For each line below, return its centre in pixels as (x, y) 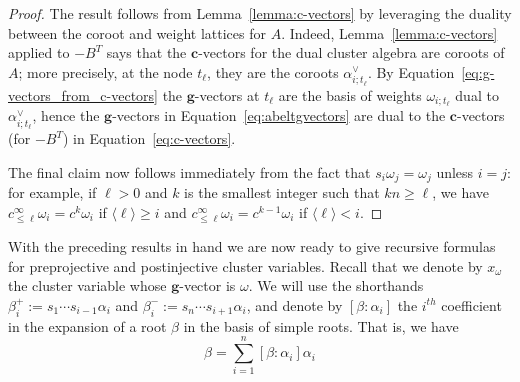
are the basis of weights (350, 94)
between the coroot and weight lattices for (137, 32)
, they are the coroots (273, 71)
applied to (39, 52)
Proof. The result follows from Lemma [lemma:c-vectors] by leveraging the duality (260, 13)
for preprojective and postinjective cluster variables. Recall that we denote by (245, 265)
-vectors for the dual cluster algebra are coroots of (351, 52)
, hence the (66, 115)
